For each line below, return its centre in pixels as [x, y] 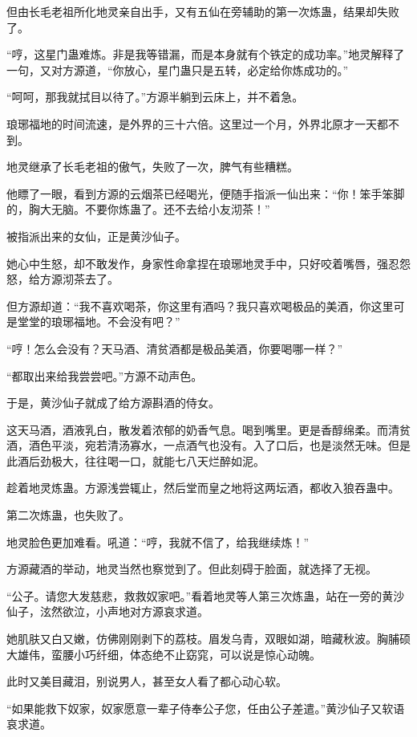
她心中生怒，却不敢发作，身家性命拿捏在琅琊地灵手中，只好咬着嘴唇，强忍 [203, 263]
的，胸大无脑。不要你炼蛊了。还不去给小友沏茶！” [138, 209]
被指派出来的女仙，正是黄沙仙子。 [96, 236]
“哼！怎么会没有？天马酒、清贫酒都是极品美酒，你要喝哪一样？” [175, 348]
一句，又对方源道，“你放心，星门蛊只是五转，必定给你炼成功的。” [178, 69]
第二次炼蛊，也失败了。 [68, 515]
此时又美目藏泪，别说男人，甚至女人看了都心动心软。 [147, 681]
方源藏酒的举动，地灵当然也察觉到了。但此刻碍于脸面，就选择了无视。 [192, 569]
